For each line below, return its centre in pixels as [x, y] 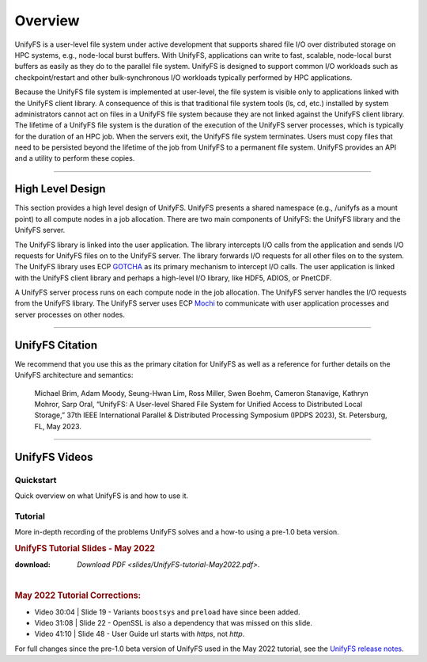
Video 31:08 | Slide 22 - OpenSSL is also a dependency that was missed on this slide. [173, 622]
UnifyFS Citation [56, 345]
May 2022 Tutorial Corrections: [78, 595]
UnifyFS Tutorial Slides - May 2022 [85, 548]
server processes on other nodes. [70, 314]
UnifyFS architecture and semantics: [74, 375]
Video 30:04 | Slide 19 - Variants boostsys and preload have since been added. [167, 612]
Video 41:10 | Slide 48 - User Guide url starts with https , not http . [140, 634]
